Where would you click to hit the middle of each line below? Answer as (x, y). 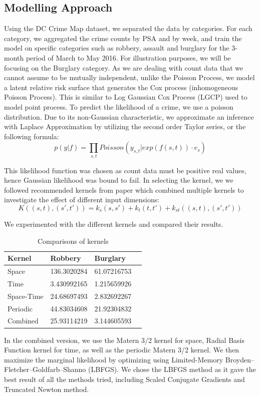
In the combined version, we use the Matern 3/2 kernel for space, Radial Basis (124, 340)
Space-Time (26, 296)
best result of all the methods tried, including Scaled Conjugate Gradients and (124, 379)
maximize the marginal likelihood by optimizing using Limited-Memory (114, 359)
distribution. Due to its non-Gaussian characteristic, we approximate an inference (129, 116)
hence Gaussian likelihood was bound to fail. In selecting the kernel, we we (119, 180)
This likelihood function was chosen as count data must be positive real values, (125, 170)
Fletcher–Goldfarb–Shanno (45, 369)
